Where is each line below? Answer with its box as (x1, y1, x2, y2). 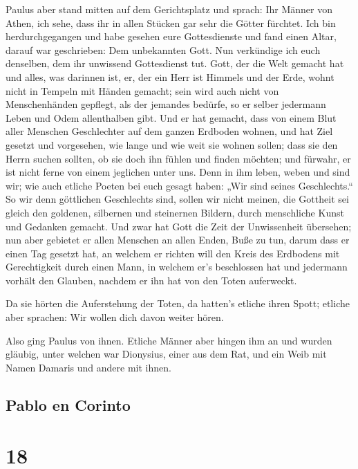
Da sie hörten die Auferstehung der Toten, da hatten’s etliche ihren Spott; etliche (6, 296, 350, 311)
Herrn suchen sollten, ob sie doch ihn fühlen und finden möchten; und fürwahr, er (6, 151, 351, 165)
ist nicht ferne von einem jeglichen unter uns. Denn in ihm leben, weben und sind (6, 165, 350, 179)
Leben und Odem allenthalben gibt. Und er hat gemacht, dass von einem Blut (6, 110, 337, 125)
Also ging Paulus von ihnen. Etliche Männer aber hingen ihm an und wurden (6, 333, 332, 347)
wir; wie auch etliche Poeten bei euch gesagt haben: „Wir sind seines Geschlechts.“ (6, 178, 353, 192)
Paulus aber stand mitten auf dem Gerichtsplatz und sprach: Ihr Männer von (6, 2, 332, 16)
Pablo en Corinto (6, 394, 131, 415)
